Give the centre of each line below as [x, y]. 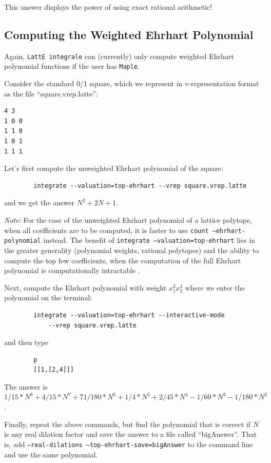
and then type [26, 342]
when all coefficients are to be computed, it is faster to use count [107, 230]
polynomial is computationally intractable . [72, 270]
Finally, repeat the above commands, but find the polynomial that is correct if [128, 424]
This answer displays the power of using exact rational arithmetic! [108, 7]
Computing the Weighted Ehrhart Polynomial [129, 34]
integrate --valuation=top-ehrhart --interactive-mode [129, 315]
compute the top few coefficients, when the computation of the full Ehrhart [123, 260]
